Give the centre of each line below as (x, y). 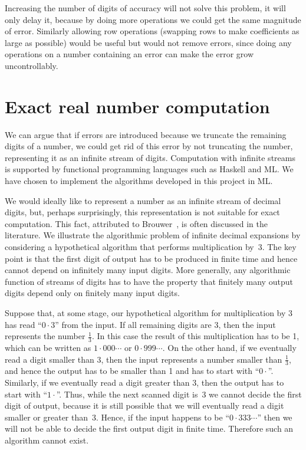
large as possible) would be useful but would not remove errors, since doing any (148, 42)
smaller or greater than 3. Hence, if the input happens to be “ (117, 417)
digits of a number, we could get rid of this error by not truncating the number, (149, 146)
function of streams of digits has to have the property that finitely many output (149, 281)
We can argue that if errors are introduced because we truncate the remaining (146, 134)
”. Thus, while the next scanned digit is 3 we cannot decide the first (179, 394)
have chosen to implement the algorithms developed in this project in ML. (139, 181)
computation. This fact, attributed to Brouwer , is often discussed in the (136, 223)
